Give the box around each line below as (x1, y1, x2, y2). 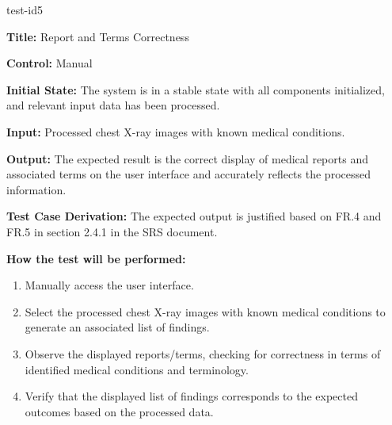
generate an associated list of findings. (25, 319, 210, 335)
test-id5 (6, 2, 43, 17)
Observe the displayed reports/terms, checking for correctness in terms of (25, 345, 381, 362)
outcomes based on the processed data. (25, 403, 214, 419)
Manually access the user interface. (25, 277, 194, 293)
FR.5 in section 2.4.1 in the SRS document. (6, 223, 218, 239)
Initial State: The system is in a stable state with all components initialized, (6, 81, 385, 98)
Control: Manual (6, 55, 93, 71)
